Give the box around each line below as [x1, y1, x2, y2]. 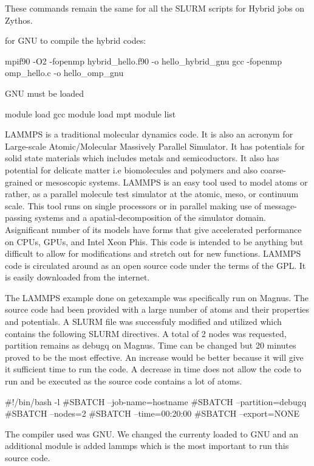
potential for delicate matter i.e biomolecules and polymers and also [5, 163, 258, 176]
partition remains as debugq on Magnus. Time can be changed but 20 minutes [5, 339, 296, 352]
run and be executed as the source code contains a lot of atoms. [5, 375, 242, 388]
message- [264, 199, 297, 212]
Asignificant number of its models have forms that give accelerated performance [5, 223, 302, 235]
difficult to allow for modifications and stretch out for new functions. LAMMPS [5, 247, 301, 260]
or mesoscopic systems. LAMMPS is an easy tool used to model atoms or [35, 175, 308, 188]
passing [5, 211, 32, 224]
